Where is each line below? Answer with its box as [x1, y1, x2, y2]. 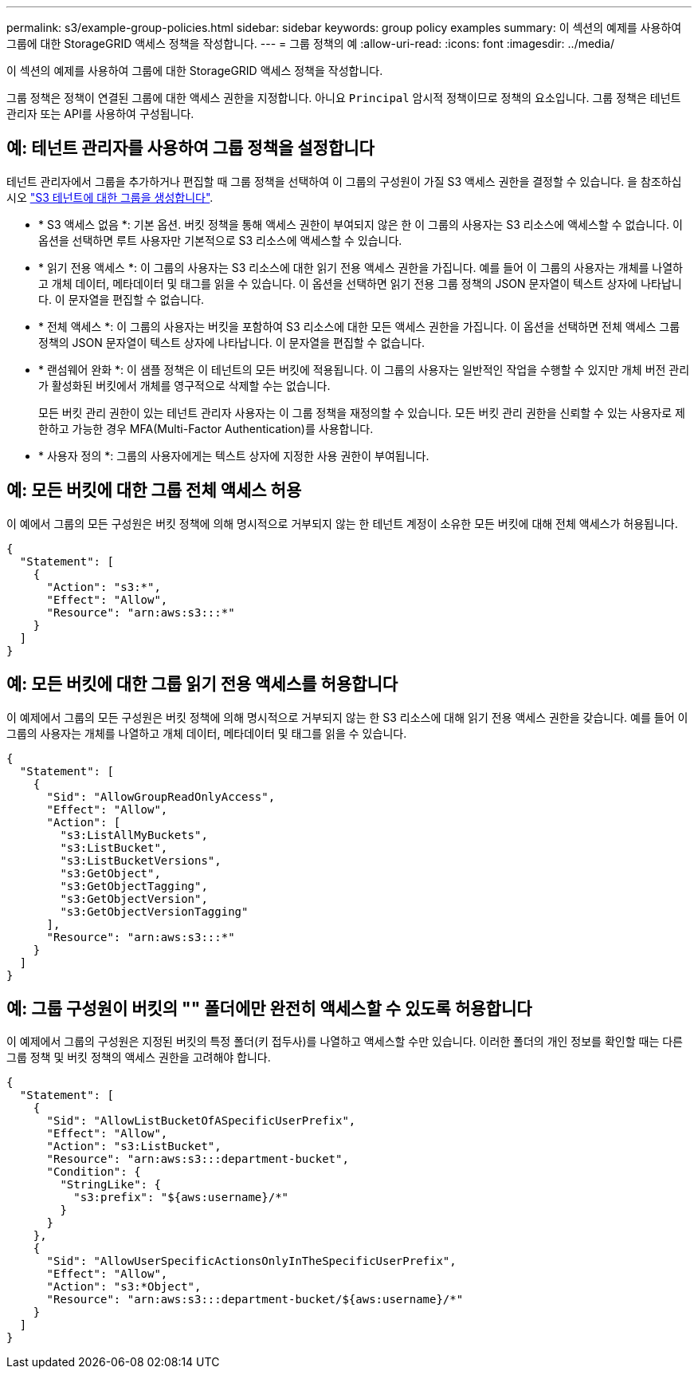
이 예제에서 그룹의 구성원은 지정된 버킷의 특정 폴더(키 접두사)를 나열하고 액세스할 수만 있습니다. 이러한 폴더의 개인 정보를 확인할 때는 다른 [6, 1034, 683, 1049]
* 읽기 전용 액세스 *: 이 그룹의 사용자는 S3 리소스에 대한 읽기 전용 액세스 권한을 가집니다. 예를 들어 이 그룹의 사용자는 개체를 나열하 [38, 260, 683, 274]
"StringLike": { [60, 1178, 161, 1192]
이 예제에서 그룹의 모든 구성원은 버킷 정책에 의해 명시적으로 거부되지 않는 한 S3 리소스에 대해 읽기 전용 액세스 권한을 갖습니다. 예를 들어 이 [6, 710, 688, 724]
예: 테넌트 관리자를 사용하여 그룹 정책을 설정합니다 [6, 138, 374, 159]
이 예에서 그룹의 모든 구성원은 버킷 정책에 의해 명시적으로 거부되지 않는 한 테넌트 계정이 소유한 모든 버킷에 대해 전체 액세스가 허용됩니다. [6, 516, 678, 530]
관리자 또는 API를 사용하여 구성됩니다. [6, 107, 194, 120]
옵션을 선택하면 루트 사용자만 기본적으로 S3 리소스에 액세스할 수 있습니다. [38, 233, 402, 247]
